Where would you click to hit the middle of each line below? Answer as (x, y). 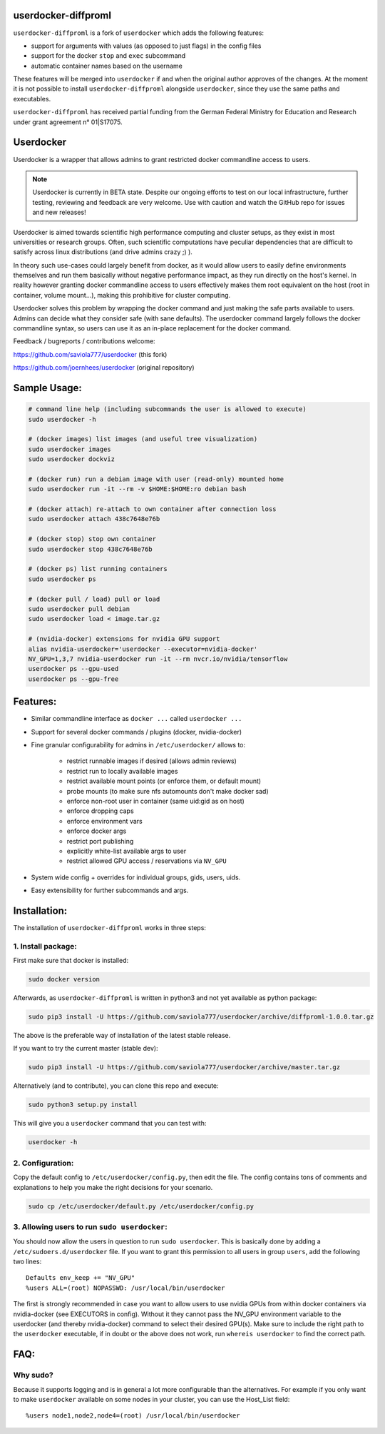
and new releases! (59, 212)
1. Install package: (45, 946)
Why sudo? (33, 1375)
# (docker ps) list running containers (98, 569)
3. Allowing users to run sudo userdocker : (90, 1226)
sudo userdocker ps (62, 579)
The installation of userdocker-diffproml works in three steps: (110, 928)
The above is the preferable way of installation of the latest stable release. (122, 1036)
